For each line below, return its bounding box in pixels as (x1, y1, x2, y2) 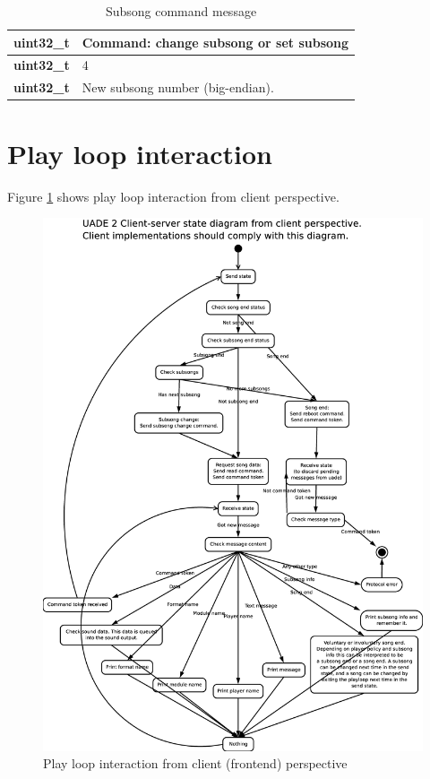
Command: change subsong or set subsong (82, 32, 349, 51)
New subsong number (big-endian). (82, 78, 274, 97)
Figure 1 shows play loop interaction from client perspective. (7, 186, 340, 205)
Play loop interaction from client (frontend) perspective (43, 754, 348, 773)
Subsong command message (105, 2, 257, 20)
